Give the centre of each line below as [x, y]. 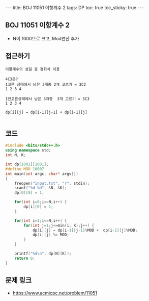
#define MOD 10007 [25, 169]
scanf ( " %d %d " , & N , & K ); [41, 188]
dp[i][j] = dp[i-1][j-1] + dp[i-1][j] [46, 112]
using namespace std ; [28, 150]
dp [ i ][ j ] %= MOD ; [51, 235]
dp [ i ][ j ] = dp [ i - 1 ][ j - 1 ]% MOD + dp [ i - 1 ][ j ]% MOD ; [85, 230]
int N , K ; [16, 155]
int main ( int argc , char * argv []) [42, 174]
